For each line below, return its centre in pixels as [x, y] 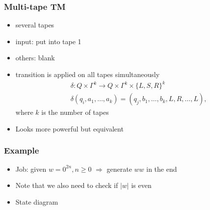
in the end [162, 169]
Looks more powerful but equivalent [69, 128]
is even [141, 185]
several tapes [35, 25]
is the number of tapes [75, 112]
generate [119, 169]
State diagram [37, 201]
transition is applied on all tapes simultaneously [88, 74]
